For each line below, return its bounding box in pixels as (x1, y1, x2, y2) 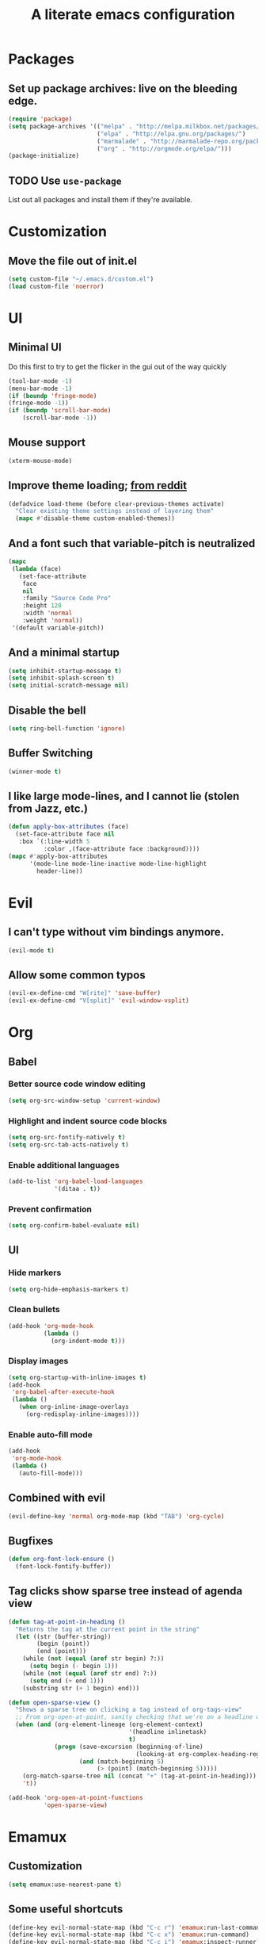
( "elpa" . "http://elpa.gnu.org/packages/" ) (96, 129, 246, 138)
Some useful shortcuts (8, 1903, 123, 1916)
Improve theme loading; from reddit (8, 479, 188, 492)
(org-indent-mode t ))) (50, 1337, 126, 1345)
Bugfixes (8, 1534, 54, 1548)
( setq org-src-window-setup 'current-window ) (8, 1096, 161, 1104)
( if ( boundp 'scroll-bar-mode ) (8, 407, 112, 415)
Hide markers (8, 1267, 62, 1278)
